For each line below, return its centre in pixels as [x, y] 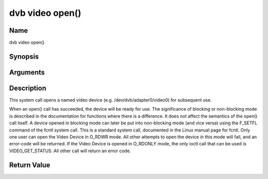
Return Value [30, 165]
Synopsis [24, 56]
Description [28, 88]
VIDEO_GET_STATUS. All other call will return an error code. [70, 151]
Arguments [27, 72]
